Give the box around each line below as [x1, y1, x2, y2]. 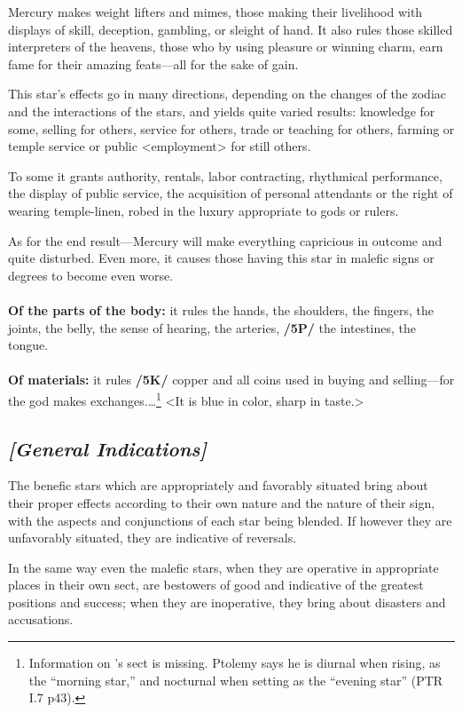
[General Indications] [8, 434, 208, 462]
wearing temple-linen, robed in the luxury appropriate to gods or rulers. [8, 201, 399, 219]
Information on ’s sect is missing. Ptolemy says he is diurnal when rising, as [28, 654, 441, 672]
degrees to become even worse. [8, 265, 174, 284]
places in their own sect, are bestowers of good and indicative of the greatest [8, 575, 424, 594]
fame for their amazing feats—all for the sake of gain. [8, 54, 299, 73]
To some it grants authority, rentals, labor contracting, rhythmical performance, [8, 166, 442, 185]
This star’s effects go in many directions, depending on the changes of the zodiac [8, 84, 447, 103]
